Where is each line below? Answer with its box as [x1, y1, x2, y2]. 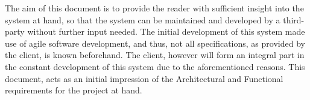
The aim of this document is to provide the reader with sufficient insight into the [5, 2, 304, 14]
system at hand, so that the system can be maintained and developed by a [5, 13, 280, 26]
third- [283, 13, 305, 26]
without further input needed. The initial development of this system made [27, 25, 305, 38]
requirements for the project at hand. [5, 84, 142, 96]
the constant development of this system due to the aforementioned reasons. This [5, 60, 305, 72]
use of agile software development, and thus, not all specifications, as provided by [5, 37, 305, 49]
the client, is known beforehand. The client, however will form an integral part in [5, 49, 305, 61]
